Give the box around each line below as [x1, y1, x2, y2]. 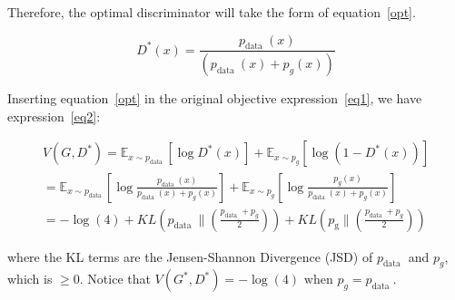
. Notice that [79, 269, 151, 288]
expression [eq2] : [7, 106, 101, 125]
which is [7, 269, 53, 288]
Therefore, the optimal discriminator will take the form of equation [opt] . [7, 3, 416, 21]
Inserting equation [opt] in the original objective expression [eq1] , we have [7, 89, 422, 108]
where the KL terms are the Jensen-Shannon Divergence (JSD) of [7, 247, 373, 266]
